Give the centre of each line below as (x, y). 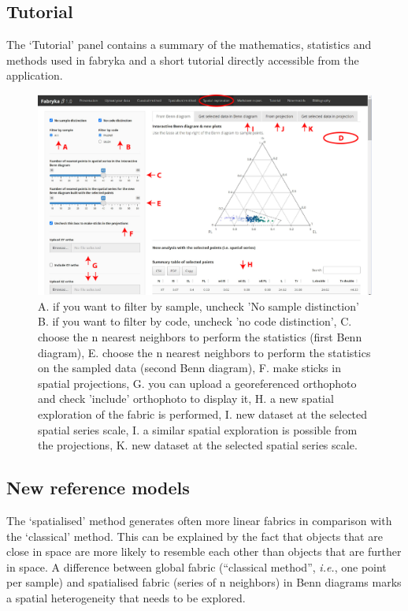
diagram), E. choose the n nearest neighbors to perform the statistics (204, 352)
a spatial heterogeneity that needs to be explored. (126, 597)
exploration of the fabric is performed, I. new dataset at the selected (203, 414)
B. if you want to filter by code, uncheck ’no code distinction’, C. (195, 321)
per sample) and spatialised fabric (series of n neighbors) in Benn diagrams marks (204, 582)
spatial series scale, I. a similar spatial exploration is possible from (198, 429)
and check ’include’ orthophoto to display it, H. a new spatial (186, 399)
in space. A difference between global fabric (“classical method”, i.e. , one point (197, 566)
